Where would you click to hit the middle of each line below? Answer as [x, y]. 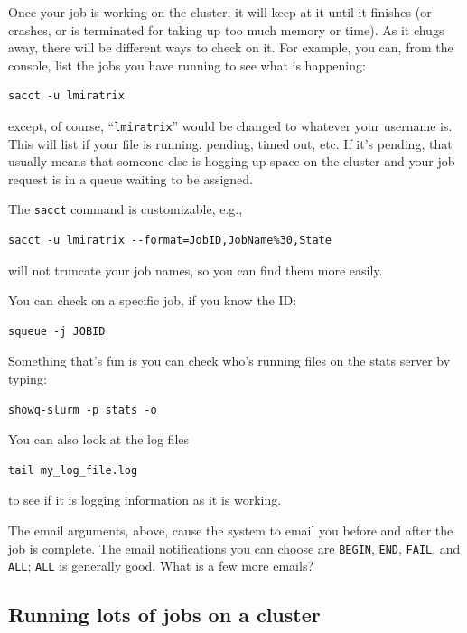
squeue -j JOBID [57, 331]
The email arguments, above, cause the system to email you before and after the [231, 530]
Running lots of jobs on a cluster [164, 614]
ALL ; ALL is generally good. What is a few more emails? [161, 566]
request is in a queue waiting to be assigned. [131, 178]
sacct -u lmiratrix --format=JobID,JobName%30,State [170, 241]
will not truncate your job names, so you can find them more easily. [196, 270]
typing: [28, 379]
